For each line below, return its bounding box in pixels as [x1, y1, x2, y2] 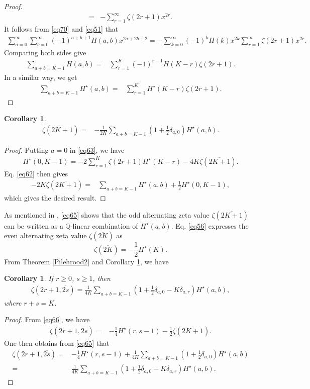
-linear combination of [70, 220, 138, 231]
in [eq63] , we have [69, 144, 125, 155]
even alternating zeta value [4, 230, 87, 241]
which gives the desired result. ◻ [4, 192, 106, 203]
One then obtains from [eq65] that [4, 337, 110, 348]
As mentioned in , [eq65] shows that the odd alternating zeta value [4, 209, 210, 220]
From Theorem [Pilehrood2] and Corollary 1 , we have [4, 256, 169, 266]
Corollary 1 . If [4, 273, 53, 283]
